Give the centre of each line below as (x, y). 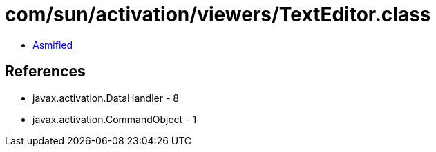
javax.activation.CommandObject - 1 (115, 119)
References (45, 72)
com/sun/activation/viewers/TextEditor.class (218, 14)
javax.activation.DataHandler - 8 (106, 98)
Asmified (53, 45)
